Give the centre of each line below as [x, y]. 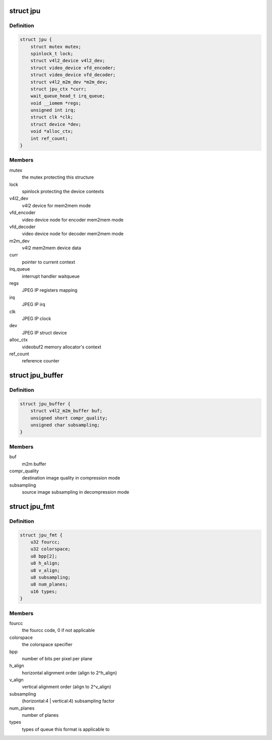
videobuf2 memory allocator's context [62, 347]
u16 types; [44, 591]
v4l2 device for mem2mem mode [56, 205]
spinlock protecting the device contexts [63, 191]
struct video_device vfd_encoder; [73, 68]
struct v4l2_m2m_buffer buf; [66, 411]
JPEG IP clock [37, 319]
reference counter [41, 361]
